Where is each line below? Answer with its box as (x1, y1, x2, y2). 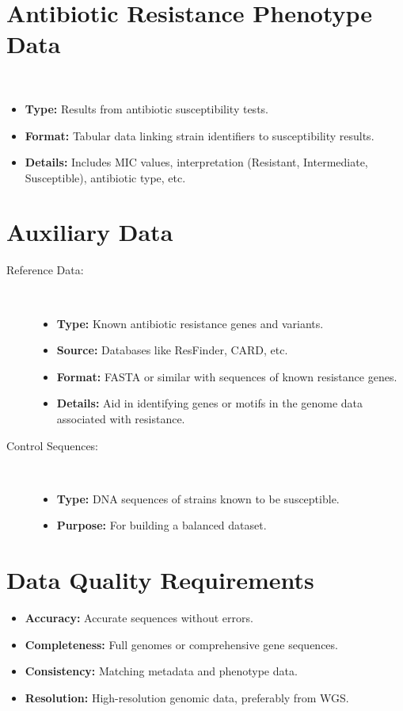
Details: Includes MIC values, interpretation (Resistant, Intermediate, (25, 154, 368, 170)
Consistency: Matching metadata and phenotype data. (25, 663, 298, 679)
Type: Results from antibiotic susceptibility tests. (25, 100, 268, 117)
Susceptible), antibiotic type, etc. (25, 169, 186, 185)
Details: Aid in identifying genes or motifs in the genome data (56, 395, 363, 411)
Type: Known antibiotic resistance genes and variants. (56, 315, 324, 331)
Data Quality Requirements (6, 564, 314, 596)
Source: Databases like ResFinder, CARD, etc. (56, 342, 288, 358)
